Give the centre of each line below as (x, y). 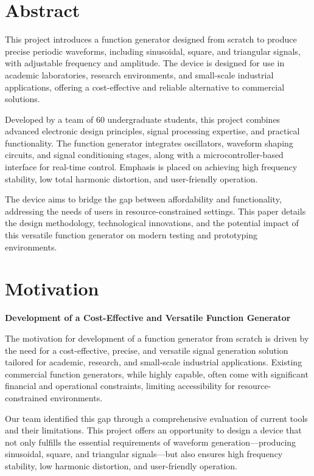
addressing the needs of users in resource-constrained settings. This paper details (155, 211)
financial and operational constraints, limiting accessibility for (120, 386)
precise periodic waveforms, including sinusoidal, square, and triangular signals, (153, 51)
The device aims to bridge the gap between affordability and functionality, (143, 199)
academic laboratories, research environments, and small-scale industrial (139, 74)
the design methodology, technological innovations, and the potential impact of (152, 223)
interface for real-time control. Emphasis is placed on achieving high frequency (151, 167)
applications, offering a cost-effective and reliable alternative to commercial (145, 87)
